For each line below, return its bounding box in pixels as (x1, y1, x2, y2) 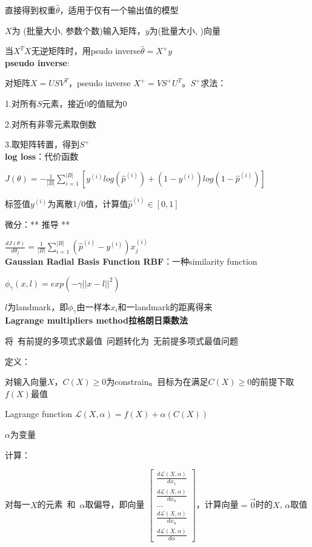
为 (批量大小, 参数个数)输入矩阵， (12, 24, 145, 36)
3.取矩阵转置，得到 (5, 138, 79, 151)
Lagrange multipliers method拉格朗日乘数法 (5, 314, 188, 327)
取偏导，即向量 (85, 498, 145, 511)
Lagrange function (5, 407, 73, 420)
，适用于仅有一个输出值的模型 (59, 4, 179, 16)
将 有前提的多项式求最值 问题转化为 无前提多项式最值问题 (5, 334, 238, 347)
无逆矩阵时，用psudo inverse (31, 44, 141, 57)
